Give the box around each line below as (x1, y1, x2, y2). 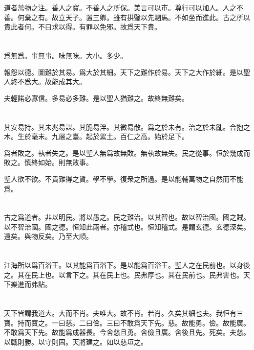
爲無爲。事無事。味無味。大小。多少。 (4, 50, 127, 60)
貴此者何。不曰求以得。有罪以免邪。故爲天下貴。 (4, 22, 161, 32)
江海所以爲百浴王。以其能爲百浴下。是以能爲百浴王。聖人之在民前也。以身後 (4, 260, 250, 270)
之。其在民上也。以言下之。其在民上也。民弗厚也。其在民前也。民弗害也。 (4, 269, 243, 280)
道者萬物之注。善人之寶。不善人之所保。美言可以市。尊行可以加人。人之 (4, 2, 236, 12)
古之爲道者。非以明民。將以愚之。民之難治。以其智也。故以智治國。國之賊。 (4, 212, 250, 222)
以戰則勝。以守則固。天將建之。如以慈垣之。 (4, 337, 148, 347)
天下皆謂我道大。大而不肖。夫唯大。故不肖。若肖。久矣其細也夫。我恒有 (4, 308, 236, 318)
